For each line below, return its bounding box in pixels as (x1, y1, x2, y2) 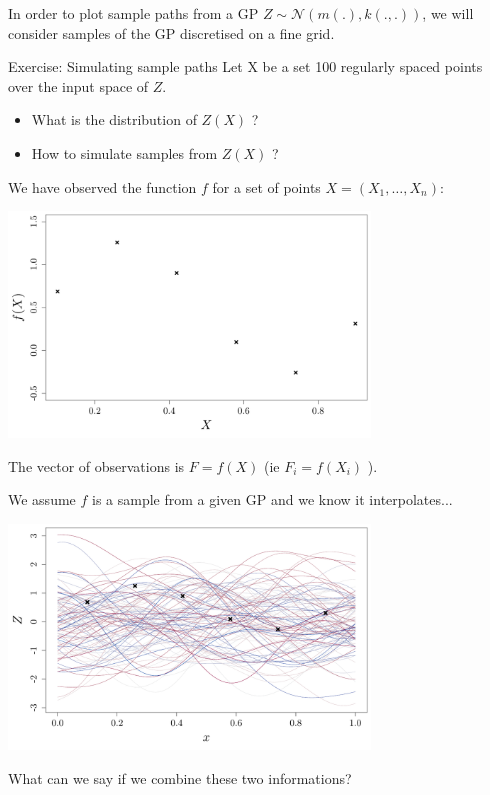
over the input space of (8, 75, 149, 96)
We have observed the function (8, 176, 197, 197)
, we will (422, 3, 474, 23)
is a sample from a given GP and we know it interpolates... (92, 489, 453, 510)
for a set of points (212, 176, 321, 197)
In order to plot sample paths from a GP (8, 3, 259, 23)
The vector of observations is (8, 455, 185, 476)
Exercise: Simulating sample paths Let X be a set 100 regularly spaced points (8, 56, 483, 77)
